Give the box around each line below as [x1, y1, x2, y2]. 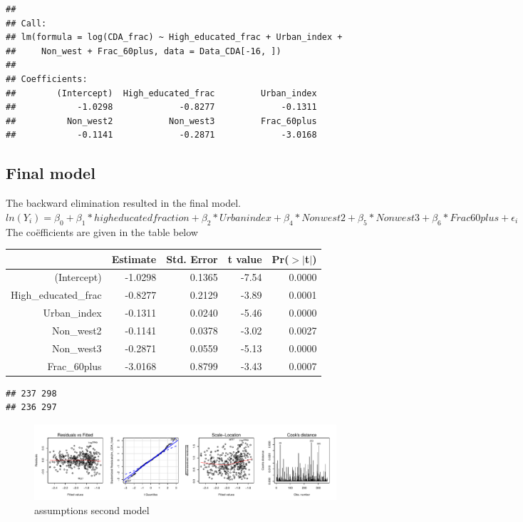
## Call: [6, 18, 47, 29]
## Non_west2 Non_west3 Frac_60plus [6, 116, 317, 126]
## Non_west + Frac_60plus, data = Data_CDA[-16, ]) [6, 46, 281, 56]
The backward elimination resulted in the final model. [6, 195, 241, 210]
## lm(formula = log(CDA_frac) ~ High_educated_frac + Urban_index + [6, 32, 343, 43]
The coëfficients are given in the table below [6, 224, 198, 239]
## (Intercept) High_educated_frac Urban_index [6, 88, 317, 98]
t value [227, 251, 262, 266]
